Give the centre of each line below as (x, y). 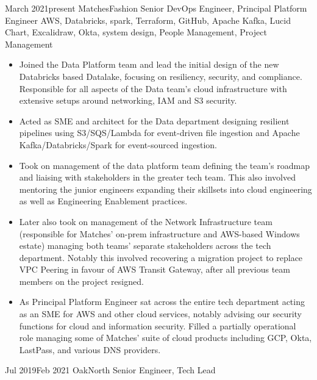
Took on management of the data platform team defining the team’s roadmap (164, 165)
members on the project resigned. (81, 281)
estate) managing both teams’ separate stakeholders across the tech (145, 246)
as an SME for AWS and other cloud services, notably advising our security (160, 314)
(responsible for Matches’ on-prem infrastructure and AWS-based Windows (159, 233)
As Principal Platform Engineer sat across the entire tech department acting (162, 302)
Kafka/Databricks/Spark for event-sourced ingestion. (118, 144)
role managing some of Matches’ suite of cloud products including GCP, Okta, (166, 338)
